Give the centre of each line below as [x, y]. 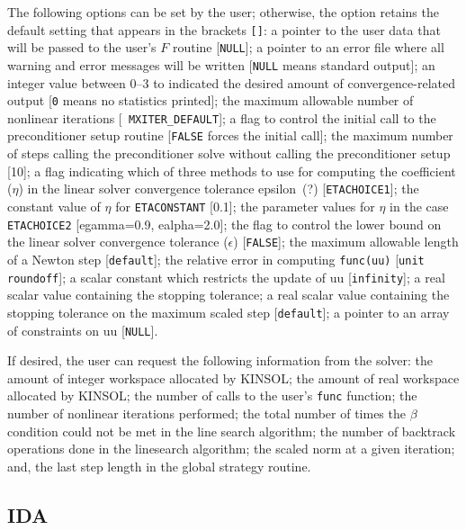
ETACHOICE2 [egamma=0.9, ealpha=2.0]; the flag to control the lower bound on [224, 224]
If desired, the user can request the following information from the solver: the [220, 360]
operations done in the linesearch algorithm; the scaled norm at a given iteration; [231, 449]
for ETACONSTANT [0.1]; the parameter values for [245, 206]
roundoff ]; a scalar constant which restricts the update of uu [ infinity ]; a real [226, 277]
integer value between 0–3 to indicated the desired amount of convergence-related [231, 82]
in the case [419, 206]
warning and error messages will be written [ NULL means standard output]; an [221, 64]
